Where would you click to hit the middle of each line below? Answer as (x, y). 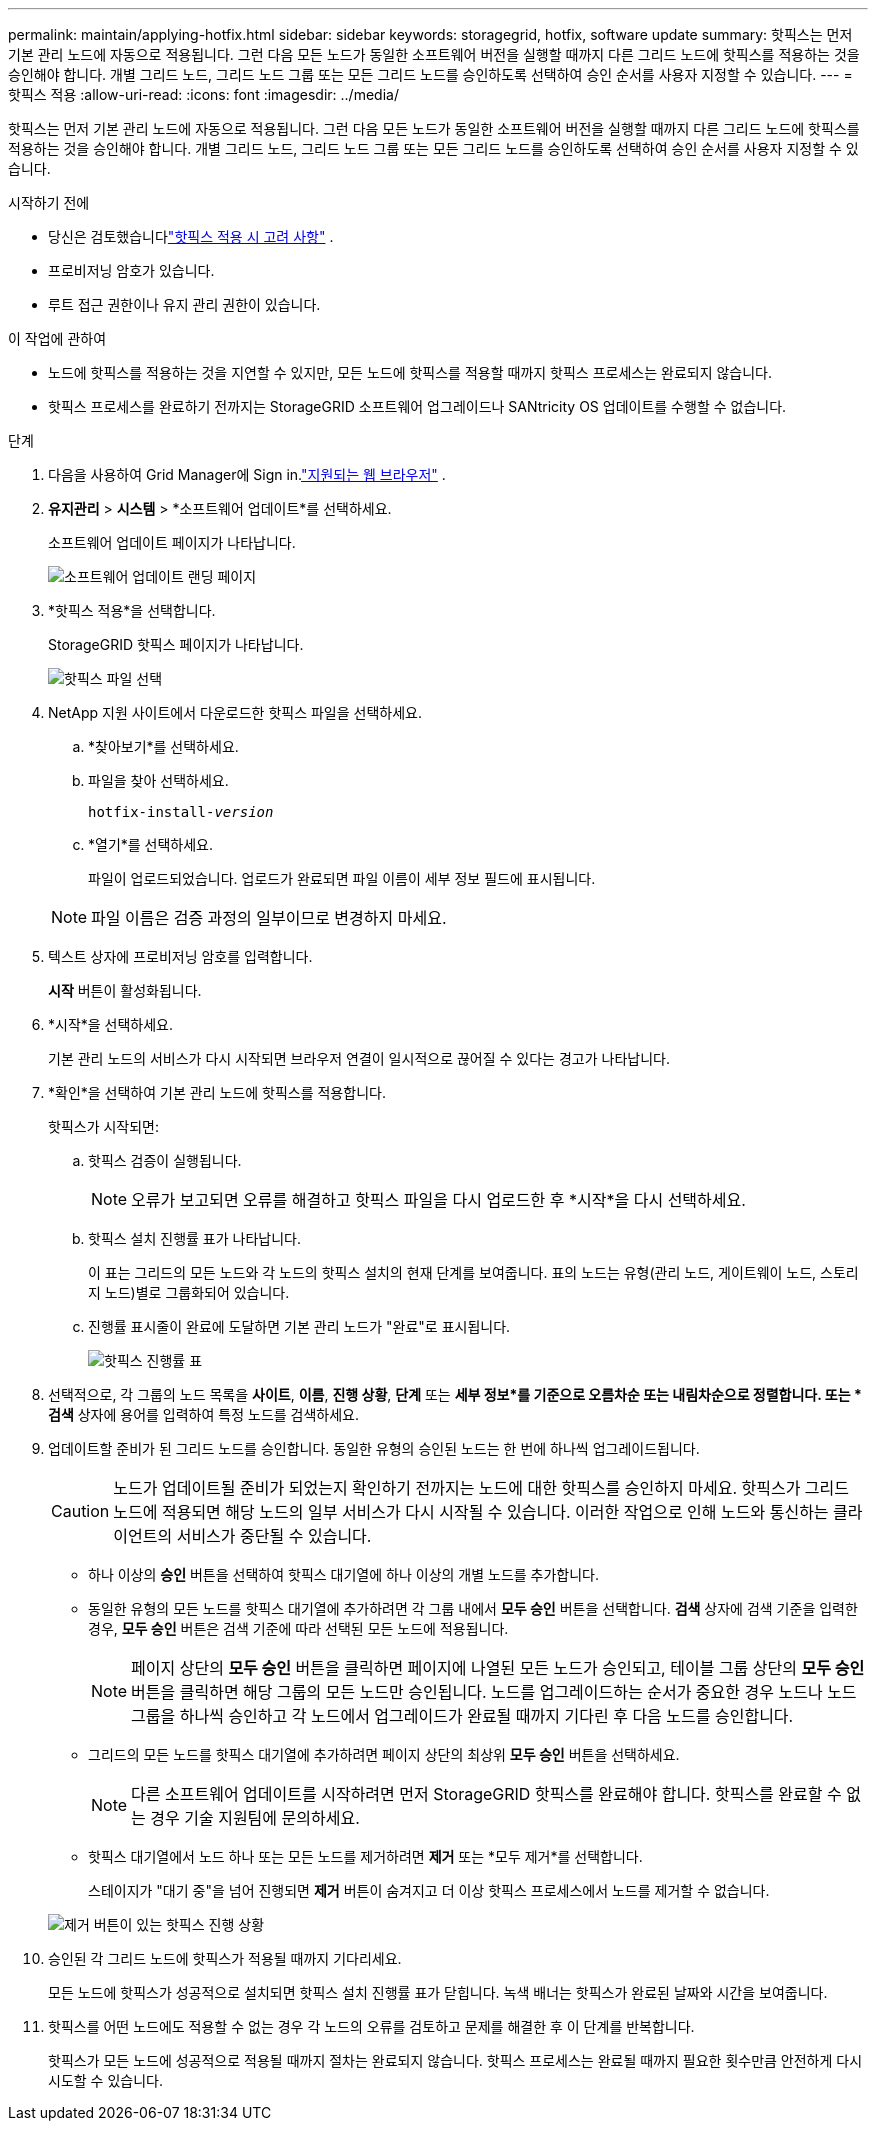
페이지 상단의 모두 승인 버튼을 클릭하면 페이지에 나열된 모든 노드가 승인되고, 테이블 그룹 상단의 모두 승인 (498, 1668)
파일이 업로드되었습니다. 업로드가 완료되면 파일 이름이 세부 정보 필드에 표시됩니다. (342, 878)
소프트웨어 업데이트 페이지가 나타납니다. (172, 542)
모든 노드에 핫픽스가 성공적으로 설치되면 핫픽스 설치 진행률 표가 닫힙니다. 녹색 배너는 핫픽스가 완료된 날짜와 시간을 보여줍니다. (438, 1992)
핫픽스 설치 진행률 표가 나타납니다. (194, 1238)
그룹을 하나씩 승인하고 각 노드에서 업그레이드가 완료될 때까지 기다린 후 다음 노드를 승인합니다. (462, 1716)
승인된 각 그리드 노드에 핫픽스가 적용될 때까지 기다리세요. (225, 1958)
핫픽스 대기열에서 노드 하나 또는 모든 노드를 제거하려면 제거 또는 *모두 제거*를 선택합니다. (365, 1856)
